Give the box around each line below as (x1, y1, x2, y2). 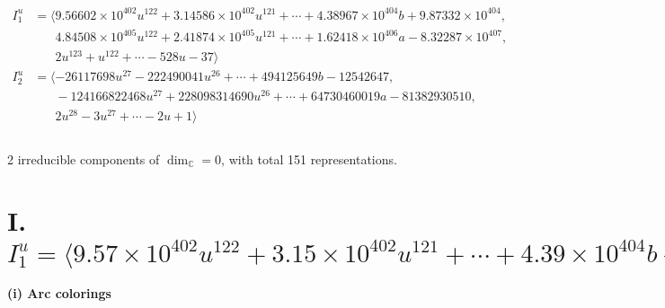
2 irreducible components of (7, 149, 160, 168)
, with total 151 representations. (221, 149, 397, 168)
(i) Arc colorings (7, 284, 111, 303)
